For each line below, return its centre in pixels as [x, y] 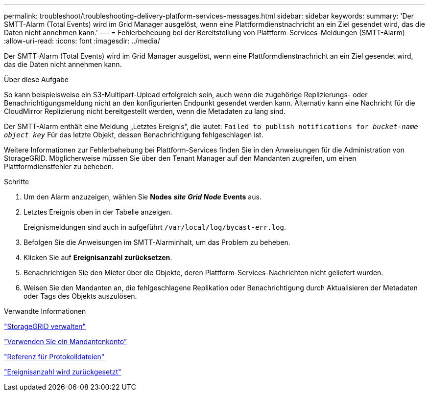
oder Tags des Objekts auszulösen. [80, 296]
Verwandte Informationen [45, 311]
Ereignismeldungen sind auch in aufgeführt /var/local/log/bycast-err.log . [155, 227]
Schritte [17, 182]
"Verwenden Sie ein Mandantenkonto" [66, 341]
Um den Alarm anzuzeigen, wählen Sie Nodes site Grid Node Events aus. [143, 197]
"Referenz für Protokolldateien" [54, 357]
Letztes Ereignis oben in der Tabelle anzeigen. [98, 212]
